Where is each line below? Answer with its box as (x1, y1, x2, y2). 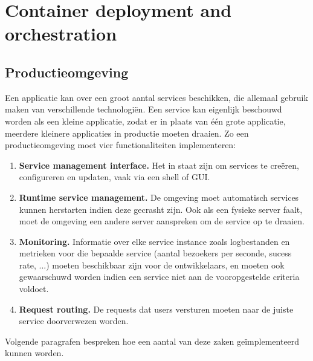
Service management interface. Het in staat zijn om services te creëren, (19, 158, 299, 171)
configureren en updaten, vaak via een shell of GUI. (19, 171, 210, 183)
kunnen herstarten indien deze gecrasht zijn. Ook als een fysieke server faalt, (19, 203, 303, 215)
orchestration (5, 21, 117, 46)
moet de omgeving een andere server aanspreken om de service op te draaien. (19, 215, 305, 227)
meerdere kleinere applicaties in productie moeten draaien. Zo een (5, 126, 249, 139)
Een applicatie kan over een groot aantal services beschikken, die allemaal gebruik (5, 91, 308, 103)
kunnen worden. (5, 346, 64, 359)
